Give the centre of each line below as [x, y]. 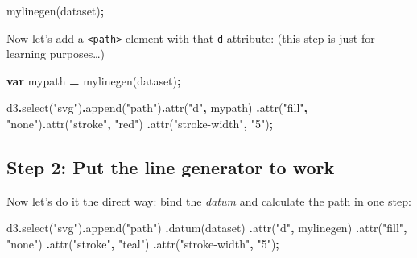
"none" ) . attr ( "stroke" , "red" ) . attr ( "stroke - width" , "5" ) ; [140, 124]
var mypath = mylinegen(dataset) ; [94, 80]
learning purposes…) [56, 54]
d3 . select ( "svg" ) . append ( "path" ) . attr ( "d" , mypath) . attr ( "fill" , [157, 108]
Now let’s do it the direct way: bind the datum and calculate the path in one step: [209, 200]
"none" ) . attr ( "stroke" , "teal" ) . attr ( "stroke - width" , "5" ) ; [143, 244]
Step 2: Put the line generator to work [171, 167]
